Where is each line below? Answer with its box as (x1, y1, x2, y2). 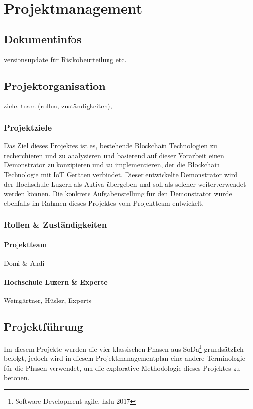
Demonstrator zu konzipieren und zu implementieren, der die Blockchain (4, 160, 220, 170)
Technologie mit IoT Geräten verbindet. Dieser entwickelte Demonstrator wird (4, 169, 237, 179)
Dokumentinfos (4, 31, 82, 46)
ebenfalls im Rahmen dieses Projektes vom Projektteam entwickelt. (4, 197, 204, 208)
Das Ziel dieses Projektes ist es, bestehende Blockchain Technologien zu (4, 141, 217, 151)
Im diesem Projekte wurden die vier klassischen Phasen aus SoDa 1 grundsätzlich (4, 342, 244, 354)
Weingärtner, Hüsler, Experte (4, 295, 92, 305)
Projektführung (4, 319, 83, 334)
